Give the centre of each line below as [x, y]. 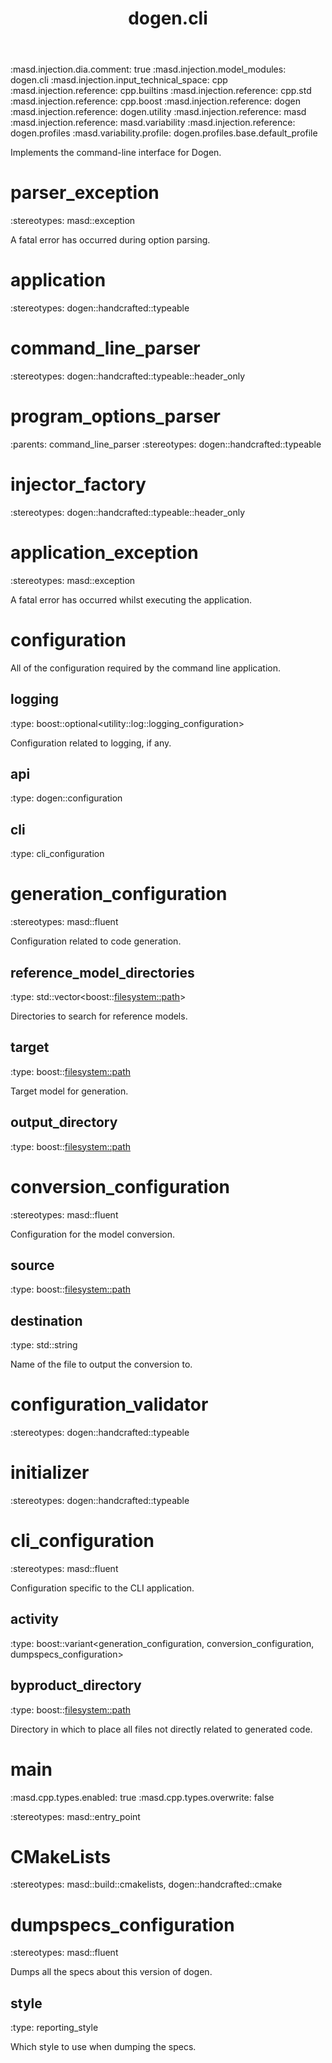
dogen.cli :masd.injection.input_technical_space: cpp [119, 80]
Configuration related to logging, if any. [91, 743]
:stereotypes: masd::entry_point [75, 1816]
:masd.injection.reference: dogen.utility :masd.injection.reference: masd [158, 112]
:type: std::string [44, 1345]
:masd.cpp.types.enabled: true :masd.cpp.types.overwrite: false [142, 1797]
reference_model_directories [102, 972]
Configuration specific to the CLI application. [102, 1588]
